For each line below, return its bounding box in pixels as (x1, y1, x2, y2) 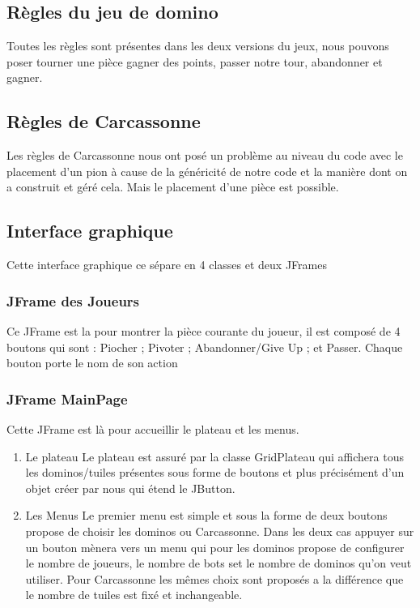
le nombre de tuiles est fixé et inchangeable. (25, 586, 243, 603)
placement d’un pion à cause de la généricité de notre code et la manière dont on (6, 162, 408, 179)
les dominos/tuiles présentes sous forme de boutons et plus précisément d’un (25, 464, 405, 481)
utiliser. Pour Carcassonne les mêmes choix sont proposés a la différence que (25, 570, 404, 587)
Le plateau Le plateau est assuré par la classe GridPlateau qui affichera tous (25, 447, 404, 465)
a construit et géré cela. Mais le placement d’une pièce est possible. (6, 178, 339, 195)
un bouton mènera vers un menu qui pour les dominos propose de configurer (25, 538, 405, 555)
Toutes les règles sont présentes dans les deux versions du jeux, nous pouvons (6, 37, 389, 54)
